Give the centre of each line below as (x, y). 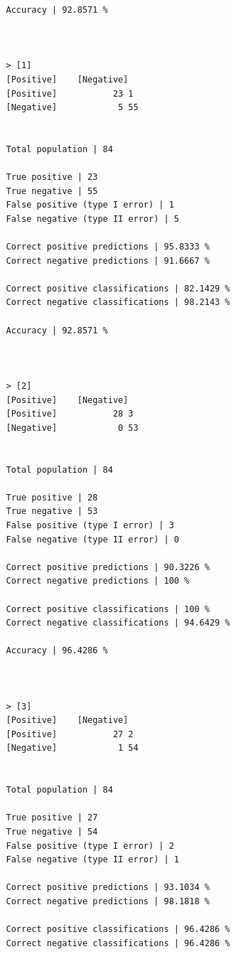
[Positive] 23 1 (70, 93)
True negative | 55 (52, 191)
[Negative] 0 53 (72, 428)
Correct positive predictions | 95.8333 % (108, 247)
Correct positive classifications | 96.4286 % (118, 929)
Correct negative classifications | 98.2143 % (118, 302)
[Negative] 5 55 (72, 108)
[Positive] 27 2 (70, 734)
